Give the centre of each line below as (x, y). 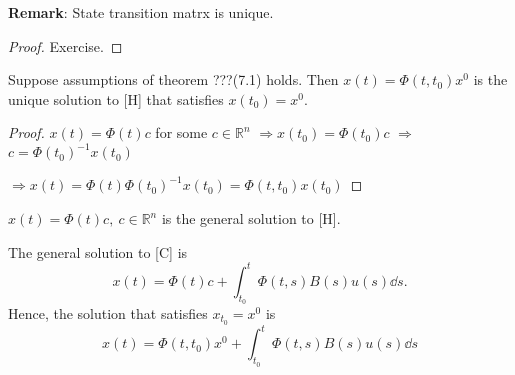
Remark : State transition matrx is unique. (141, 12)
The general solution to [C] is (98, 251)
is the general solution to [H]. (251, 218)
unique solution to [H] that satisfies (116, 98)
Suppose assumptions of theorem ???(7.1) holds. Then (173, 79)
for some (181, 132)
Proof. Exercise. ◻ (65, 45)
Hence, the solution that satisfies (108, 312)
